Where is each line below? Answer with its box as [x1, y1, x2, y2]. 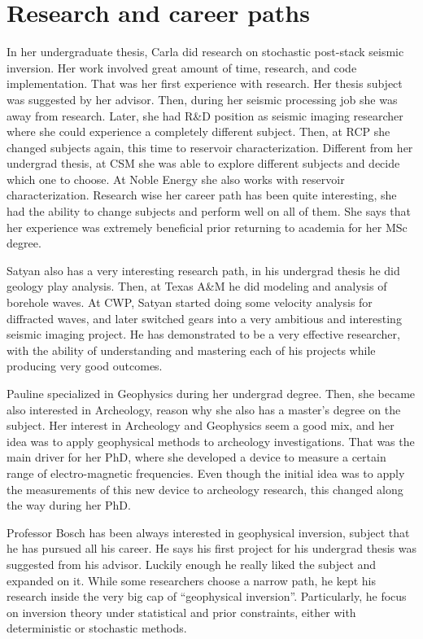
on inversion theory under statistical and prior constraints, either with [7, 603, 356, 620]
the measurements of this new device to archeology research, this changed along [7, 480, 403, 497]
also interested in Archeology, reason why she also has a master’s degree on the [7, 400, 401, 418]
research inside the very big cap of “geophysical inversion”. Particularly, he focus [7, 588, 407, 605]
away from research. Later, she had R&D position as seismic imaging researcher [7, 107, 403, 124]
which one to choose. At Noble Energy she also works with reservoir [7, 170, 345, 187]
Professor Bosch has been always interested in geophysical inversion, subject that [7, 523, 410, 541]
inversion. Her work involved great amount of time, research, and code [7, 59, 357, 76]
